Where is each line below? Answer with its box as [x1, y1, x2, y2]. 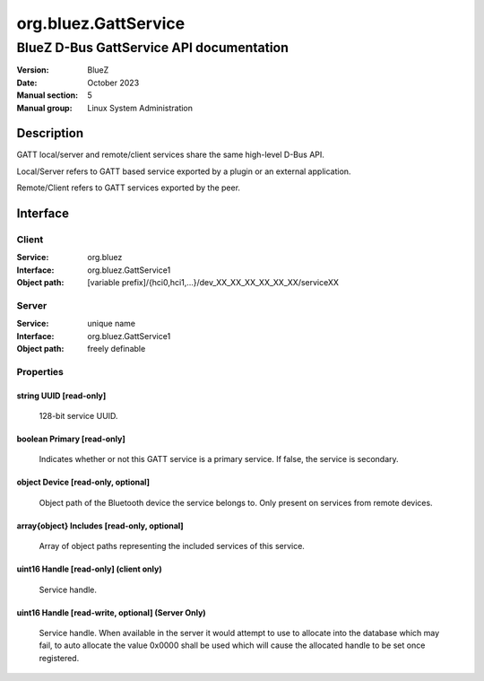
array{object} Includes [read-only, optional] [16, 520, 184, 531]
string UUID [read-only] [16, 390, 107, 401]
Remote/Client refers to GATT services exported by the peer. [16, 182, 241, 193]
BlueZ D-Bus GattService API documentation [16, 39, 290, 56]
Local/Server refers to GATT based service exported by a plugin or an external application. [16, 166, 351, 177]
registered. [39, 652, 80, 663]
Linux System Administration [87, 102, 193, 113]
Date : [16, 77, 38, 88]
